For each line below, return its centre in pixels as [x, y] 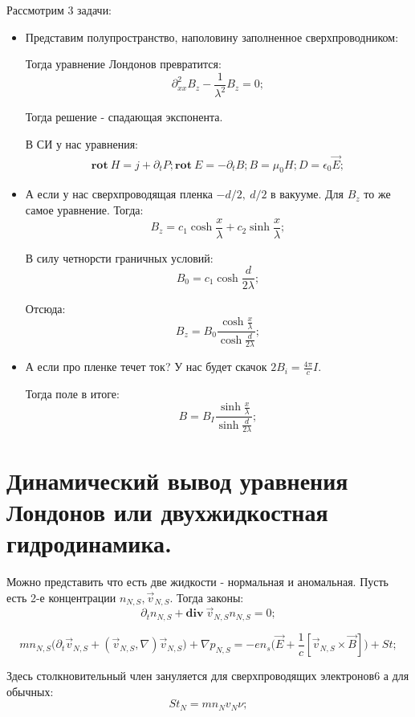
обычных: [30, 691]
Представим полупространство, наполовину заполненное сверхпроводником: [212, 37]
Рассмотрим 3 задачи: [59, 10]
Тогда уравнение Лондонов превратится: [123, 64]
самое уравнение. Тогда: [84, 210]
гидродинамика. [90, 543]
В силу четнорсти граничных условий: [119, 257]
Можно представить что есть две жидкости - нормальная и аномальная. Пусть [198, 581]
